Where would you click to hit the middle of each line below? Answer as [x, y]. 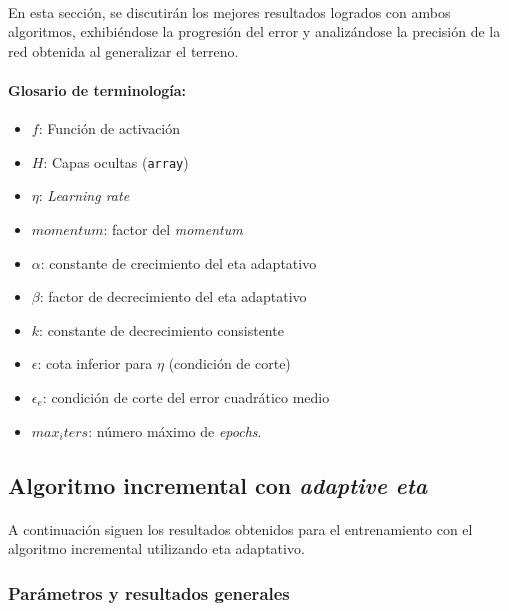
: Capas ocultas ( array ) [116, 161]
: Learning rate [84, 195]
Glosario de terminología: [97, 89]
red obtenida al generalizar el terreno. [123, 50]
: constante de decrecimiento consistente [161, 329]
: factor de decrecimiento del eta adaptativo [173, 296]
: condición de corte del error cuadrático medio [186, 396]
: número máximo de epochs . [175, 430]
